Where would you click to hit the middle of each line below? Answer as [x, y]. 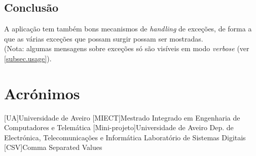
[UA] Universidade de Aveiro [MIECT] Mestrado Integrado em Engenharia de [122, 117]
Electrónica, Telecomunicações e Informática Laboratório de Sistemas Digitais [125, 137]
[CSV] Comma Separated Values [53, 147]
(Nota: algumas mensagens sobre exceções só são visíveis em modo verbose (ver [127, 48]
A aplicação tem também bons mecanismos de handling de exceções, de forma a [128, 29]
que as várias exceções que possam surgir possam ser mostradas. [104, 38]
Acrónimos [42, 93]
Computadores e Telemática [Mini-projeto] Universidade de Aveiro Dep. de [119, 127]
